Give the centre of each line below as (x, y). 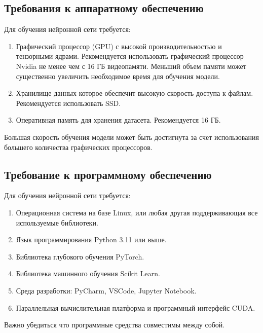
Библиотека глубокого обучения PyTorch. (80, 256)
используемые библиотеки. (57, 222)
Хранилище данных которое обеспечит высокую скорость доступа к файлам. (135, 93)
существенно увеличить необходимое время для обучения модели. (118, 76)
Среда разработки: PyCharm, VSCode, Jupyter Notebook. (106, 290)
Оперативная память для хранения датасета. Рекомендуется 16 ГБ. (118, 120)
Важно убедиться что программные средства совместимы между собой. (115, 325)
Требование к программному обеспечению (108, 174)
